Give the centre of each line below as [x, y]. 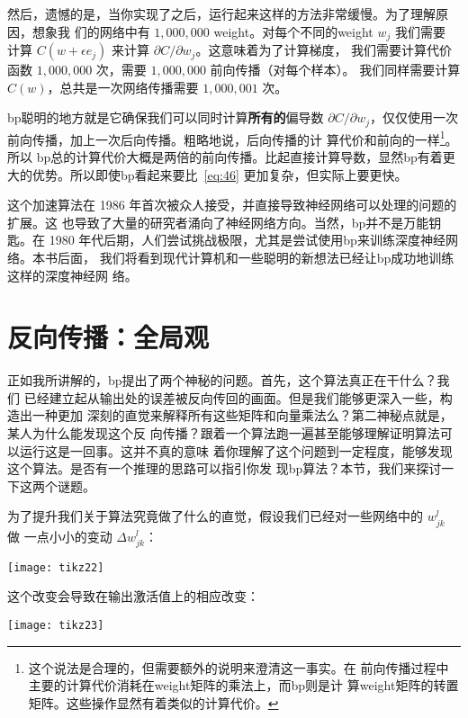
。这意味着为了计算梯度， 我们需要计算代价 [324, 50]
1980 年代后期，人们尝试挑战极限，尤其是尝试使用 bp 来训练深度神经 [247, 240]
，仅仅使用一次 [414, 117]
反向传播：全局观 [108, 337]
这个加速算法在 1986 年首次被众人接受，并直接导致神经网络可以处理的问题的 [232, 205]
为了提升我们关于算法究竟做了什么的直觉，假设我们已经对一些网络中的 [215, 516]
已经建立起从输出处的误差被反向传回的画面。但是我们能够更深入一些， [232, 397]
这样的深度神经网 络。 [72, 275]
